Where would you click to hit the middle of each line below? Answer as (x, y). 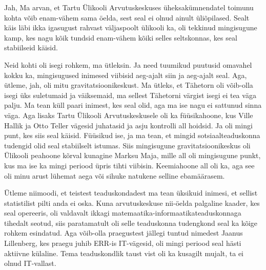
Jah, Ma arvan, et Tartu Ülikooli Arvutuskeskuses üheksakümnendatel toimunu (129, 7)
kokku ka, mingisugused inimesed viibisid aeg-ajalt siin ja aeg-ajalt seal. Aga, (126, 75)
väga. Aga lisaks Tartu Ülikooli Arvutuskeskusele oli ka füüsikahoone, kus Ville (129, 115)
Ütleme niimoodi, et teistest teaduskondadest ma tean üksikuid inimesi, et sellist (131, 193)
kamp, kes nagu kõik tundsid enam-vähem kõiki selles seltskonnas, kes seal (121, 37)
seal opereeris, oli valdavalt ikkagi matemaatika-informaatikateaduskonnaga (123, 213)
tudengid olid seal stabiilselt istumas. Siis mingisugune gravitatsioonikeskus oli (127, 145)
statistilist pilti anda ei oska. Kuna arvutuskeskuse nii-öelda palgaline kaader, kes (132, 202)
